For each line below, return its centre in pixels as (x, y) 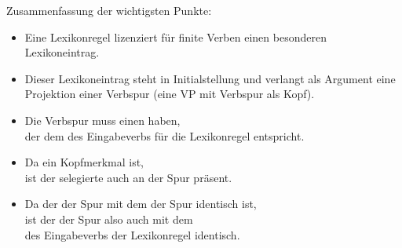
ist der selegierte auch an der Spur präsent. (128, 177)
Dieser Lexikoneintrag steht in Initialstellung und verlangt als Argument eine (210, 78)
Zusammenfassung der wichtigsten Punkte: (109, 10)
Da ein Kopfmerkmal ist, (84, 162)
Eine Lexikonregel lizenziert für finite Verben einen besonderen (175, 36)
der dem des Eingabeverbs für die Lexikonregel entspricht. (164, 135)
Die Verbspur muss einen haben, (102, 120)
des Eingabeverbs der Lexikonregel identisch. (132, 234)
